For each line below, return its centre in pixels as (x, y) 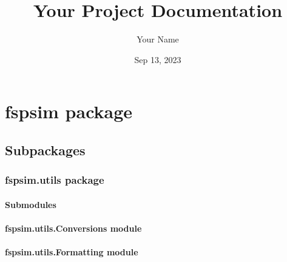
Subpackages (45, 149)
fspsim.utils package (55, 180)
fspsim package (69, 111)
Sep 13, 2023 (158, 59)
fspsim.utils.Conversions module (73, 228)
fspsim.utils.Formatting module (72, 252)
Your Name (158, 39)
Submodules (31, 204)
